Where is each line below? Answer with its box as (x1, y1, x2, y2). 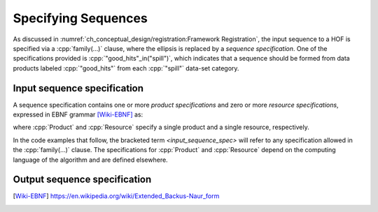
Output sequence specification (13, 174, 152, 185)
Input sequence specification (13, 82, 143, 94)
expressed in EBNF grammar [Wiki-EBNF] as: (13, 110, 143, 119)
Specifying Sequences (13, 10, 148, 26)
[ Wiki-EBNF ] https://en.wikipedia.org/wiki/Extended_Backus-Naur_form (13, 192, 220, 200)
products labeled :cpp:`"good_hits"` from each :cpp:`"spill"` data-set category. (13, 63, 239, 73)
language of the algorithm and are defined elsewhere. (13, 156, 168, 164)
